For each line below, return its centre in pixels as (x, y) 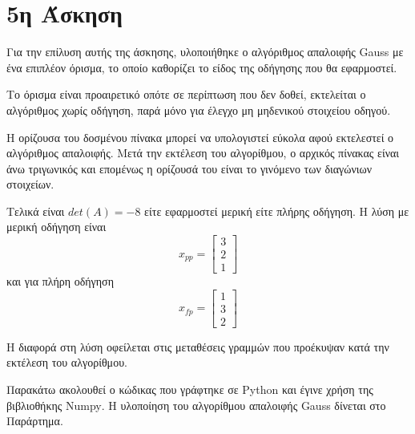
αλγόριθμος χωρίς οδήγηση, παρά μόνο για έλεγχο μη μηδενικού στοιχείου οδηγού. (199, 110)
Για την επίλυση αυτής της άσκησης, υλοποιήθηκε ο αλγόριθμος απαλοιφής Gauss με (205, 52)
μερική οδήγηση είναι (56, 227)
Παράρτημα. (35, 421)
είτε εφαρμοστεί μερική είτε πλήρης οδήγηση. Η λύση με (277, 211)
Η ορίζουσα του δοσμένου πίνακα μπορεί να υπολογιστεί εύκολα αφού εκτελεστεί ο (200, 137)
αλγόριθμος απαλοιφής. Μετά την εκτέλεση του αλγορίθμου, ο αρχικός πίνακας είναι (203, 153)
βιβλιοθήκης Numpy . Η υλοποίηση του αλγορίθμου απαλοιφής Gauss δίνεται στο (196, 405)
